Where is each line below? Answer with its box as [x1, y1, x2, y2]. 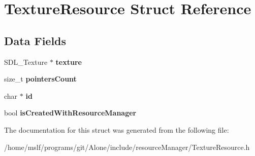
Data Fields [4, 32, 67, 48]
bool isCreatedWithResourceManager [4, 107, 137, 118]
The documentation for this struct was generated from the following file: [4, 124, 229, 135]
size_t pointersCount [4, 73, 77, 84]
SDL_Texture [4, 56, 48, 67]
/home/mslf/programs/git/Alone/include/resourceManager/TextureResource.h [4, 141, 250, 152]
